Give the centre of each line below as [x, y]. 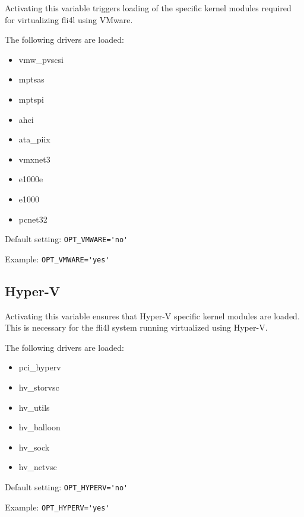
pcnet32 [33, 219]
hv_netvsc [38, 467]
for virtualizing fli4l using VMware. [69, 19]
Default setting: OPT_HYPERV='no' [66, 486]
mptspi [31, 99]
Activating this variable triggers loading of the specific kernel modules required [148, 8]
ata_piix [34, 139]
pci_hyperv [40, 367]
